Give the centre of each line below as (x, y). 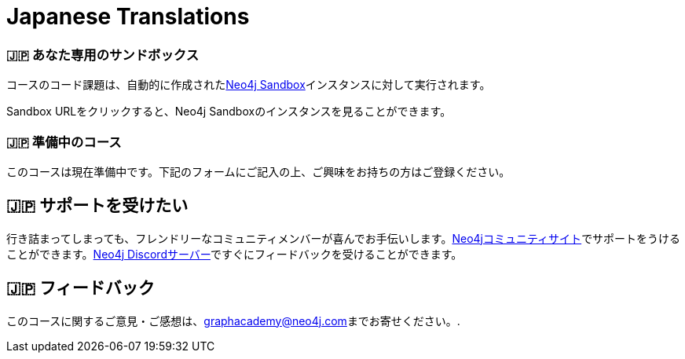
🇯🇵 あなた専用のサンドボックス (103, 55)
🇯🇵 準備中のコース (64, 142)
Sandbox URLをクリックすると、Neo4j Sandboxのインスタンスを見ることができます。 (229, 112)
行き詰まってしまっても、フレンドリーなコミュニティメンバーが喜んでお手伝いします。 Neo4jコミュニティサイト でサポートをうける (344, 238)
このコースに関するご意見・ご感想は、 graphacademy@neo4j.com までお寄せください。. (233, 321)
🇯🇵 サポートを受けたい (97, 206)
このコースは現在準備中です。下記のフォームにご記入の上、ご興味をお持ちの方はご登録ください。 (258, 171)
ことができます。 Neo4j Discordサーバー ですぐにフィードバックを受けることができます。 (234, 254)
